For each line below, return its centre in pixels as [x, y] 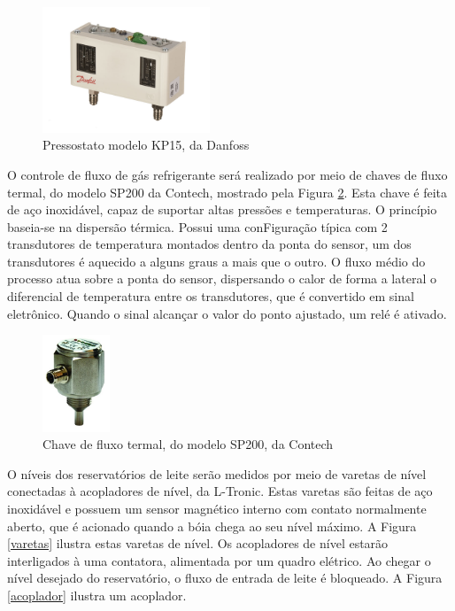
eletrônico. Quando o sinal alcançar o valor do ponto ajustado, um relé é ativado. [227, 313]
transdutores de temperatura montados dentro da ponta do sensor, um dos [209, 244]
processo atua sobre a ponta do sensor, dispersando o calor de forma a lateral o [222, 278]
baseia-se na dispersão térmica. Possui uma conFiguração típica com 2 [197, 226]
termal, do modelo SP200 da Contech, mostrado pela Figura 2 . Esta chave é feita [227, 192]
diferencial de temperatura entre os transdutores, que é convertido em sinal [211, 296]
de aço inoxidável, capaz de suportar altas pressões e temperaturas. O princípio [222, 209]
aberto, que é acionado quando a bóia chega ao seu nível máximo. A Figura [212, 526]
